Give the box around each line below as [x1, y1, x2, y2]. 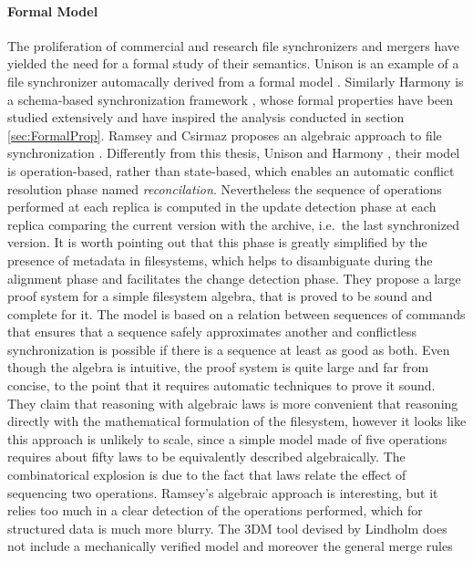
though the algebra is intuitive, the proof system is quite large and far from [7, 358, 429, 377]
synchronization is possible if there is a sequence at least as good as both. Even [7, 339, 450, 358]
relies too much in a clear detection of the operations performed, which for [7, 501, 423, 520]
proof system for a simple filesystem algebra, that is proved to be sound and [7, 286, 433, 306]
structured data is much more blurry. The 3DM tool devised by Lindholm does [7, 518, 447, 537]
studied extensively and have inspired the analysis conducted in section [7, 108, 405, 127]
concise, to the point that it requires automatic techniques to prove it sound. [7, 376, 436, 395]
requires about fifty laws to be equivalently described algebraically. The [7, 447, 406, 466]
